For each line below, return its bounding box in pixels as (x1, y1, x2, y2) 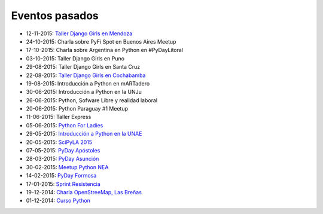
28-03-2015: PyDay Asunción (26, 155, 99, 163)
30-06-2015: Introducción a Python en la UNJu (26, 88, 142, 96)
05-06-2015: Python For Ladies (26, 121, 103, 129)
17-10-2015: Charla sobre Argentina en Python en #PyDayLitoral (26, 47, 184, 54)
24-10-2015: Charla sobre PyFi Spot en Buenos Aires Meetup (26, 38, 176, 45)
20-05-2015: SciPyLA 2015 (26, 138, 93, 146)
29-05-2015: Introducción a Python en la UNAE (26, 130, 142, 137)
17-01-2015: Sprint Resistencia (26, 180, 101, 188)
